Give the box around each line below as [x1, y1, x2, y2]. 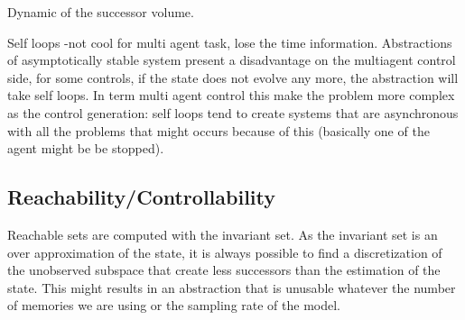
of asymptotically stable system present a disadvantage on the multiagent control [7, 50, 456, 69]
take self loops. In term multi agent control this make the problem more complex [7, 86, 455, 105]
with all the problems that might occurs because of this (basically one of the [7, 121, 430, 140]
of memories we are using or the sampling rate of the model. [7, 296, 341, 315]
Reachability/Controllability [7, 183, 276, 211]
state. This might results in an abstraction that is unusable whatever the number [7, 278, 456, 297]
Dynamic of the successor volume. [7, 3, 194, 21]
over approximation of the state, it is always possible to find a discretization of [7, 242, 442, 261]
